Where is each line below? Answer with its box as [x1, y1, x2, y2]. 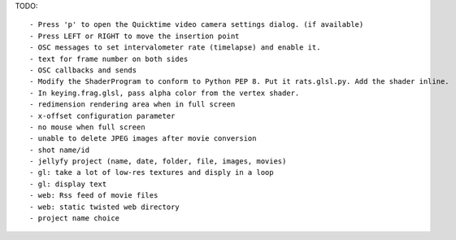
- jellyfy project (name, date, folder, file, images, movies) [29, 157, 287, 166]
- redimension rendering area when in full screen [29, 100, 236, 109]
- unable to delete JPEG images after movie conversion [29, 134, 257, 143]
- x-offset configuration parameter [29, 111, 176, 120]
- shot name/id [29, 145, 90, 155]
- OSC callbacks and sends [29, 65, 137, 75]
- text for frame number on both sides [29, 54, 189, 63]
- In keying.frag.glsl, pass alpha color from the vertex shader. [29, 88, 300, 98]
